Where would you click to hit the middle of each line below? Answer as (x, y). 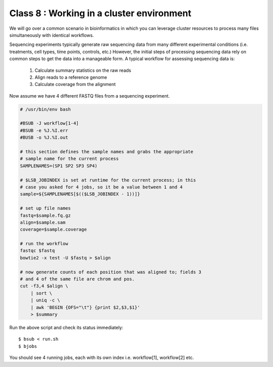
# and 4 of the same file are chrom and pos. (77, 279)
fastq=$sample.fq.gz (45, 215)
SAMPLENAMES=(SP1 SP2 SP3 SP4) (59, 166)
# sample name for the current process (69, 159)
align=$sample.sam (43, 222)
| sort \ (41, 293)
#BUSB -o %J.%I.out (44, 137)
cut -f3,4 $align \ (44, 286)
